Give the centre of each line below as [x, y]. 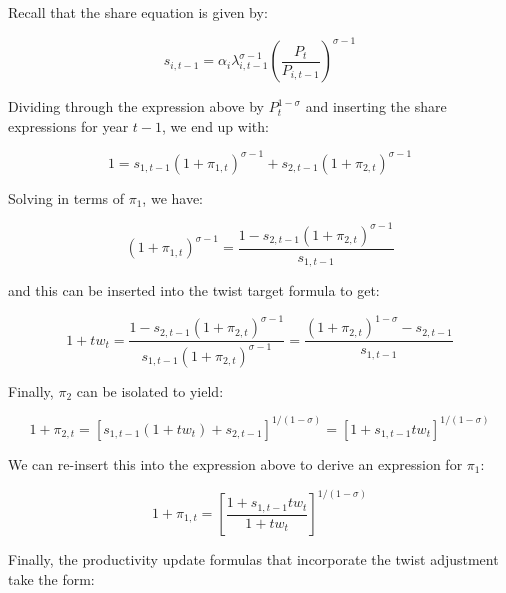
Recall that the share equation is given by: [138, 12]
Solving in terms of [66, 197]
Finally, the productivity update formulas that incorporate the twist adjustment [253, 559]
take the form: [51, 578]
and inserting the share [376, 106]
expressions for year [68, 125]
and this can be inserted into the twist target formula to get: [194, 290]
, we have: [173, 197]
